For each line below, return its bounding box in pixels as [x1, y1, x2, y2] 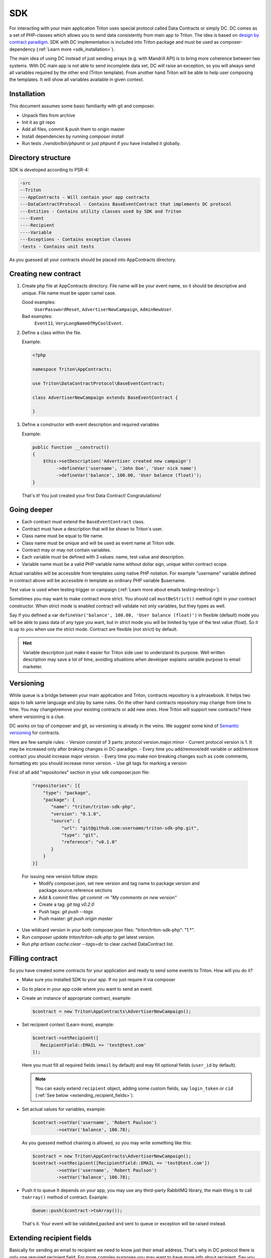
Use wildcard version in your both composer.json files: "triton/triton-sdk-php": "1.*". [22, 927, 195, 933]
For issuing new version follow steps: [22, 873, 99, 879]
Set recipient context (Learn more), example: [22, 1021, 114, 1028]
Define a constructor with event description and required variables [22, 422, 160, 428]
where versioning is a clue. [9, 714, 65, 720]
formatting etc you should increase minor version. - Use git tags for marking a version [9, 760, 187, 766]
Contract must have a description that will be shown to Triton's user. [22, 526, 163, 532]
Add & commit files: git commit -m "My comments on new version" [39, 894, 177, 900]
